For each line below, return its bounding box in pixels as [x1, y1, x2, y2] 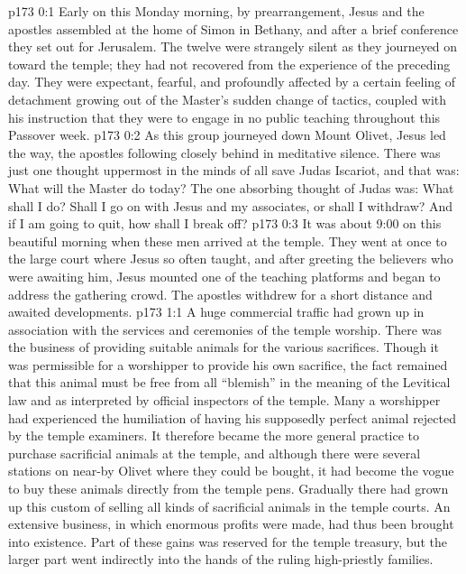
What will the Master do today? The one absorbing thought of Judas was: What [8, 178, 454, 197]
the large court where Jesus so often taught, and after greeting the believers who [8, 249, 453, 268]
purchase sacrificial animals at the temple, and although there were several [8, 443, 421, 462]
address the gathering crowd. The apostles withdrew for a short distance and [8, 284, 433, 303]
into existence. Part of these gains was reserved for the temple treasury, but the [8, 532, 447, 551]
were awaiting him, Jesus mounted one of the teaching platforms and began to [8, 266, 441, 285]
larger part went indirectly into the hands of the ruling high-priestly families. [8, 550, 434, 569]
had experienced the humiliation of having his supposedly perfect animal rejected [8, 408, 456, 427]
